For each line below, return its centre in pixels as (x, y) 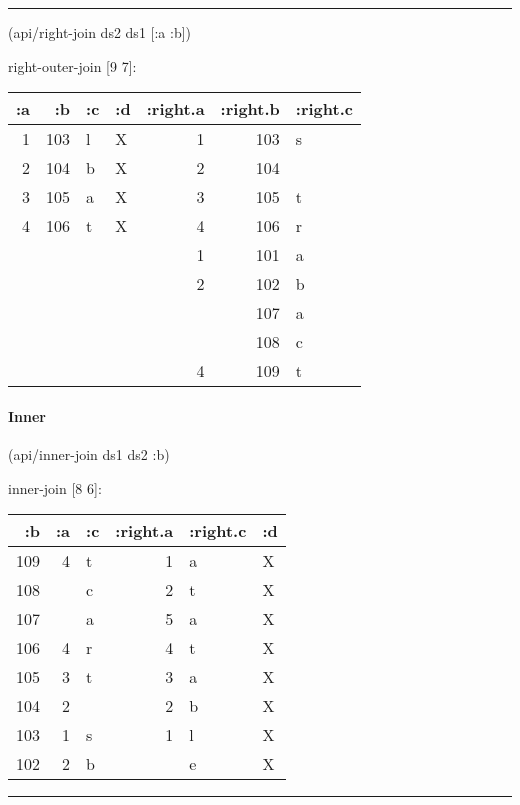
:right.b (250, 109)
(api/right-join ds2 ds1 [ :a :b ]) (100, 32)
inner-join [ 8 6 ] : (55, 487)
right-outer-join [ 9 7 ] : (72, 65)
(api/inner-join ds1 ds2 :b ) (89, 453)
